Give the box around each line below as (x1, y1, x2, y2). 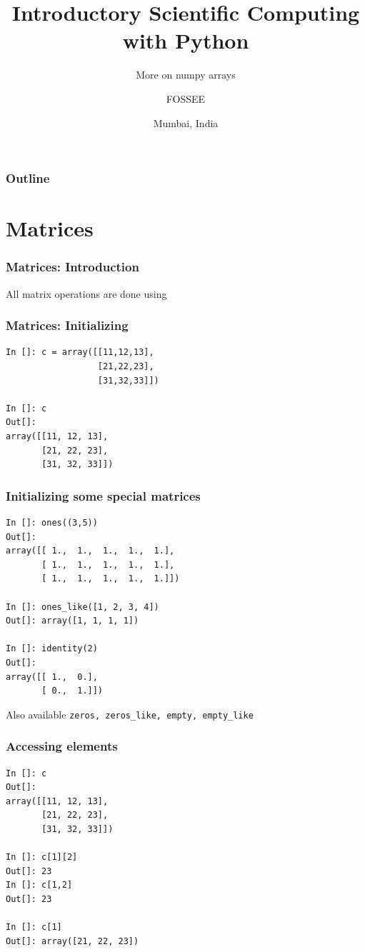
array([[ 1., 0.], (6, 671, 98, 682)
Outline (6, 169, 50, 187)
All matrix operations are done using (6, 286, 167, 301)
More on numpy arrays (136, 67, 236, 82)
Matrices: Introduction (6, 258, 139, 276)
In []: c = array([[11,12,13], (6, 347, 154, 358)
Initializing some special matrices (6, 486, 201, 504)
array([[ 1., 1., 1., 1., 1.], (6, 546, 175, 556)
